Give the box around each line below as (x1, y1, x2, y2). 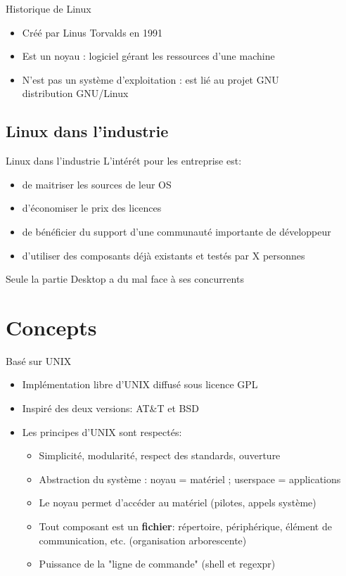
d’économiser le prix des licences (22, 200, 162, 215)
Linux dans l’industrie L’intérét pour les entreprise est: (6, 153, 242, 168)
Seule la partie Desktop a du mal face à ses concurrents (6, 271, 244, 286)
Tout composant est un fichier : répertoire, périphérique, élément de (39, 519, 332, 534)
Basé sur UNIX (6, 353, 72, 368)
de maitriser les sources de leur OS (22, 177, 172, 191)
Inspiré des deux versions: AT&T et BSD (22, 401, 199, 416)
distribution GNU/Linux (22, 86, 129, 101)
